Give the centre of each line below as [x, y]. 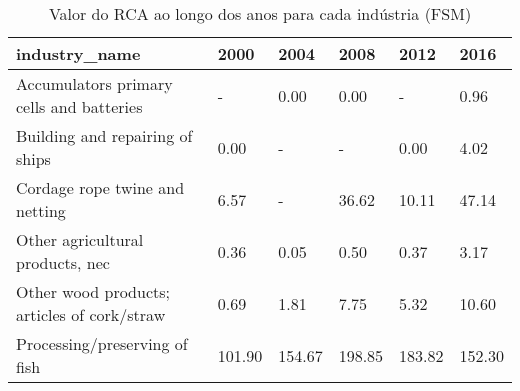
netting [41, 210]
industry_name [78, 53]
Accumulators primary [94, 83]
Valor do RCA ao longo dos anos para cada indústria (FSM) [260, 13]
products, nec [63, 262]
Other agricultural [80, 239]
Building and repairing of [104, 135]
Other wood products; [93, 291]
